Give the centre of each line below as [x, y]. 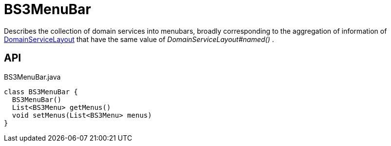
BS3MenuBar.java [32, 77]
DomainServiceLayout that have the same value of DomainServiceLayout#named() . [139, 39]
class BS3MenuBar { [41, 92]
